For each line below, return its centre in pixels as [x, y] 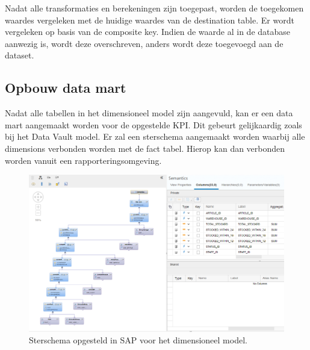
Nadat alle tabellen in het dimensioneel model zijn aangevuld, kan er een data [149, 113]
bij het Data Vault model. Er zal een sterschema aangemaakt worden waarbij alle [155, 136]
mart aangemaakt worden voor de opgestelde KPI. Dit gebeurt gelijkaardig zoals [153, 124]
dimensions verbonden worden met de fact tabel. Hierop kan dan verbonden [145, 148]
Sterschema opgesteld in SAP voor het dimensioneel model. [138, 340]
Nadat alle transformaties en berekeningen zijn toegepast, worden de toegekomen [154, 8]
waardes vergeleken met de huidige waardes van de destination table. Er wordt [150, 20]
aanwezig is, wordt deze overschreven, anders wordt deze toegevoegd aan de [144, 43]
